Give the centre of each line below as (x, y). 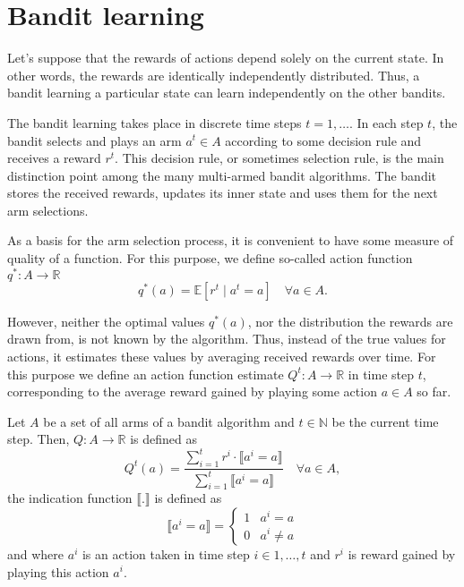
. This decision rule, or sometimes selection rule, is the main (279, 158)
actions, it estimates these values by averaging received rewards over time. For (222, 356)
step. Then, (39, 439)
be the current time (385, 421)
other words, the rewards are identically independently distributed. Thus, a (214, 75)
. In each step (386, 122)
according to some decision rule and (323, 140)
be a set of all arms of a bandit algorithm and (169, 421)
